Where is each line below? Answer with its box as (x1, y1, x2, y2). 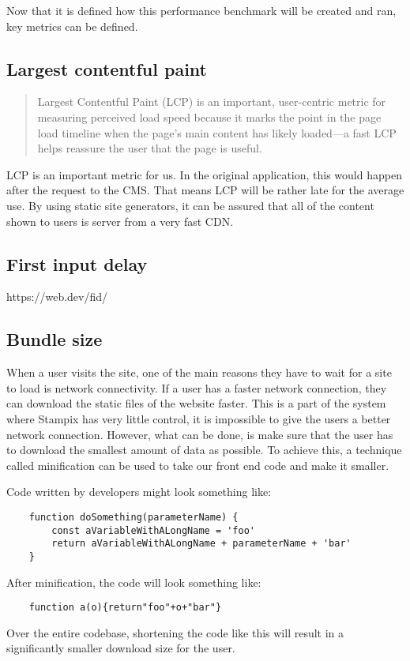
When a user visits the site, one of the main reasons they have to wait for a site (6, 364, 392, 381)
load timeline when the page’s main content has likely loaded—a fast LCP (37, 124, 397, 141)
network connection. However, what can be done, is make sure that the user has (6, 426, 393, 442)
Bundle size (6, 327, 103, 351)
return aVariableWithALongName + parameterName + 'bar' (51, 538, 352, 550)
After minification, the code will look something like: (6, 573, 261, 590)
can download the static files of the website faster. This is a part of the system (6, 395, 386, 411)
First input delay (6, 251, 148, 276)
